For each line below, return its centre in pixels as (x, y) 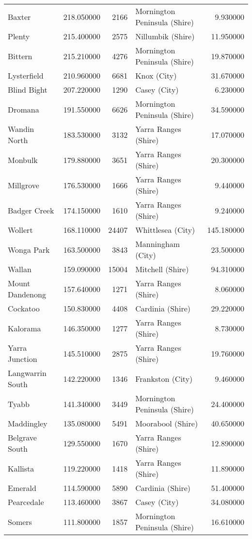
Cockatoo (24, 308)
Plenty (19, 36)
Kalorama (24, 328)
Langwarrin (27, 373)
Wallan (20, 269)
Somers (20, 522)
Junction (23, 359)
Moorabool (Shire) (167, 423)
